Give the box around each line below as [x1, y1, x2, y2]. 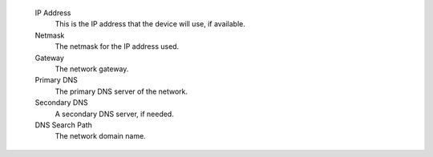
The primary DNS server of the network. [55, 87, 188, 96]
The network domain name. [55, 131, 146, 141]
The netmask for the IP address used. [55, 42, 180, 51]
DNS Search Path [34, 120, 92, 130]
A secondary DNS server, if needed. [55, 109, 174, 119]
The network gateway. [55, 64, 129, 74]
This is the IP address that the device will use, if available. [55, 19, 246, 29]
